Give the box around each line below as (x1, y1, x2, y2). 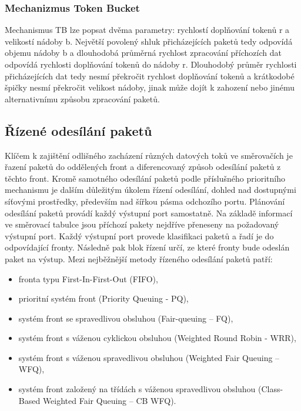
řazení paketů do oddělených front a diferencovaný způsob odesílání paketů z (5, 161, 281, 173)
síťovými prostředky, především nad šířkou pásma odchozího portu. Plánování (5, 195, 285, 207)
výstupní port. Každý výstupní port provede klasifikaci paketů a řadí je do (5, 229, 274, 242)
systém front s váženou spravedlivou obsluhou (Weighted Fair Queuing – (18, 351, 280, 363)
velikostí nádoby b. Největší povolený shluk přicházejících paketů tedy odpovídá (5, 35, 293, 47)
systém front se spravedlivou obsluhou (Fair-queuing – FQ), (18, 312, 233, 324)
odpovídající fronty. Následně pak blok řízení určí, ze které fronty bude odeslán (5, 241, 290, 253)
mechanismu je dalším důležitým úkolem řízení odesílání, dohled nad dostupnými (5, 183, 296, 196)
